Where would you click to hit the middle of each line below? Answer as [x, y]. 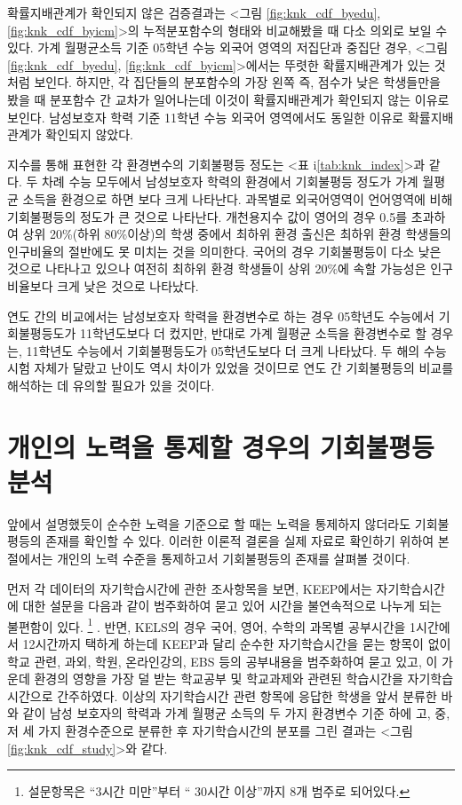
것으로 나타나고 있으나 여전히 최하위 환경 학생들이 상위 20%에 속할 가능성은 [217, 268]
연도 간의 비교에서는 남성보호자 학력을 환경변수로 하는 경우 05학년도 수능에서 [221, 316]
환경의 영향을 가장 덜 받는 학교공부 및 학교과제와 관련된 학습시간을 [219, 679]
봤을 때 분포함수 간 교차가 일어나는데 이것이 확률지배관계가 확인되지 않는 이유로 [228, 99]
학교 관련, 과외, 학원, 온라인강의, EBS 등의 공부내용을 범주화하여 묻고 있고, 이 [223, 661]
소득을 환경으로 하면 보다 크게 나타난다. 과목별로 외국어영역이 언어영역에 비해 [238, 198]
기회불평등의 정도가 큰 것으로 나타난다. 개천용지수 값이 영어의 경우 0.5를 [207, 216]
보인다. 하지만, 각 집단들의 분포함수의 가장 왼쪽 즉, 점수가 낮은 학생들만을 [237, 82]
